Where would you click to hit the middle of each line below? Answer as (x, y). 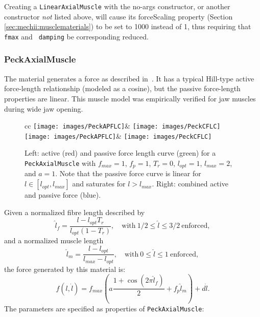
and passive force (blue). (63, 195)
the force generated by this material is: (65, 269)
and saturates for (99, 184)
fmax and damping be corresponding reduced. (76, 36)
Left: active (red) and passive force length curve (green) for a (120, 153)
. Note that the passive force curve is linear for (128, 173)
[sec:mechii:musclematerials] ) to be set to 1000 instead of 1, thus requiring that (128, 26)
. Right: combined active (190, 184)
